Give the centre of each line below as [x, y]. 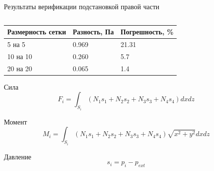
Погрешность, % [147, 32]
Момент [16, 121]
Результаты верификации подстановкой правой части [82, 6]
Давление [18, 156]
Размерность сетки [37, 32]
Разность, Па [93, 32]
